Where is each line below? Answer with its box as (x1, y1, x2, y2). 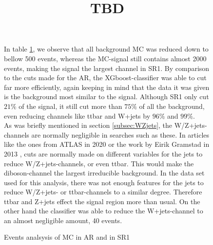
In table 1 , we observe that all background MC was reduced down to (4, 44, 209, 54)
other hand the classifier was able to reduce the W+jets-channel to (4, 206, 203, 216)
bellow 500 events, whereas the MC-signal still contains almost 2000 (4, 53, 207, 63)
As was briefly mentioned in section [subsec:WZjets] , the (4, 120, 173, 130)
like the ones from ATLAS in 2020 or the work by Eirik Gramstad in (4, 139, 210, 149)
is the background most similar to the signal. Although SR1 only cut (4, 91, 209, 102)
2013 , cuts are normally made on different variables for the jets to (4, 148, 203, 158)
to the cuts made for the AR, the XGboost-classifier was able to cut (4, 72, 207, 83)
